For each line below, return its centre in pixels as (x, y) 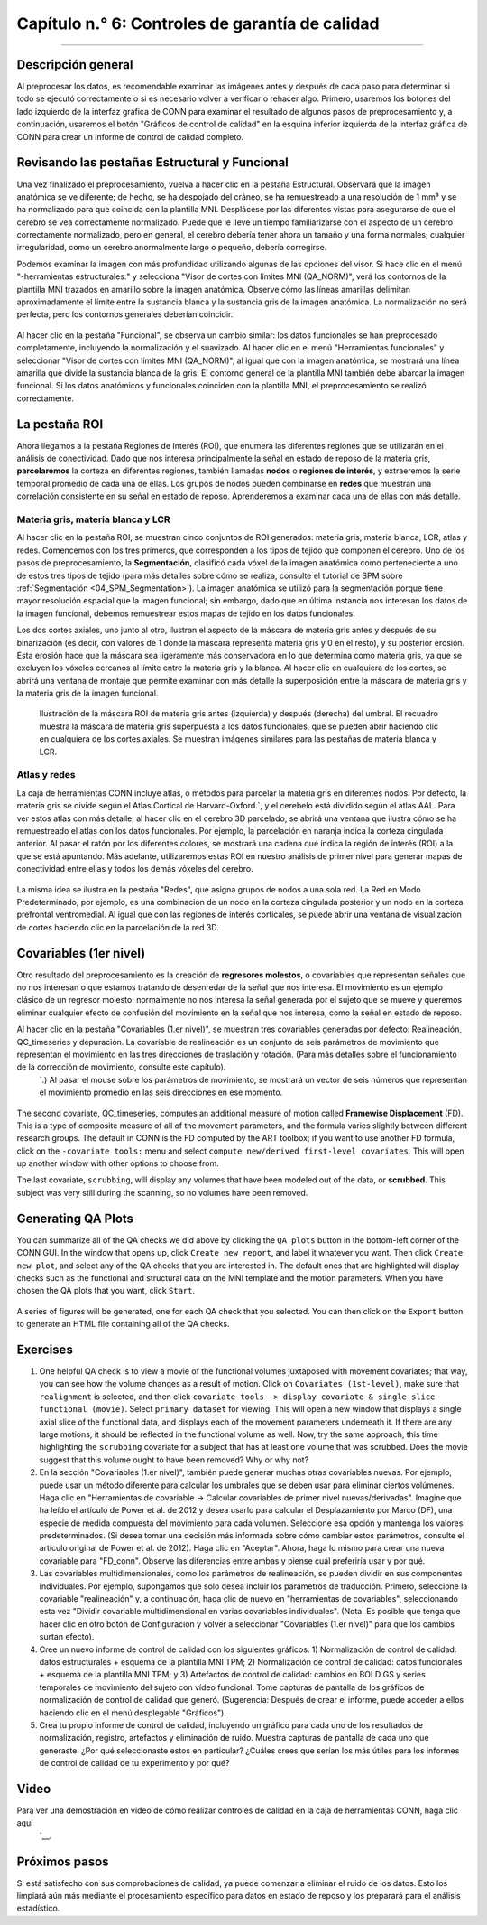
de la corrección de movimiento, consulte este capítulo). (121, 1067)
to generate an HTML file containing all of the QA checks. (123, 1324)
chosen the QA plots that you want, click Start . (106, 1291)
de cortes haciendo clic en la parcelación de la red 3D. (118, 927)
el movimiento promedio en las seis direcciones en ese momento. (161, 1092)
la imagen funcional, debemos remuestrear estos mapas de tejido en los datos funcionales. (186, 613)
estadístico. (38, 1908)
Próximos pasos (63, 1861)
